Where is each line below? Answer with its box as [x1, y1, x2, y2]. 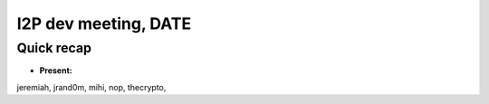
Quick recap [16, 40, 92, 56]
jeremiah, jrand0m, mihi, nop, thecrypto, [16, 81, 167, 92]
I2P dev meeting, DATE [16, 14, 192, 33]
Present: [39, 65, 72, 76]
